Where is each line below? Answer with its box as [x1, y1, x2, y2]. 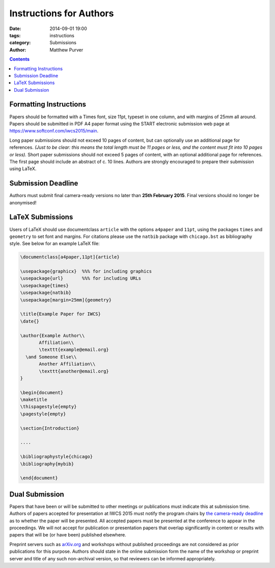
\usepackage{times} [20, 283, 69, 288]
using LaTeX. [9, 166, 37, 172]
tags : [9, 32, 21, 38]
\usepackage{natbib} [20, 290, 71, 295]
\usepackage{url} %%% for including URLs [20, 276, 141, 281]
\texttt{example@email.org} [39, 347, 109, 353]
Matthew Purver [49, 46, 84, 53]
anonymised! [9, 199, 37, 206]
